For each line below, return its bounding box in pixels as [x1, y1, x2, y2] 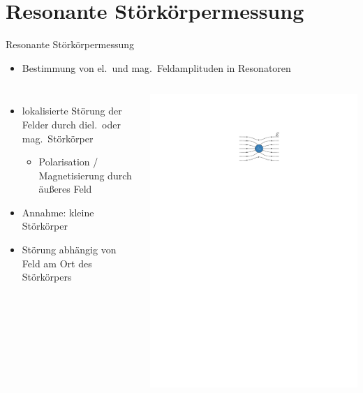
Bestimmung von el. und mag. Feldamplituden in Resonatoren [22, 60, 291, 75]
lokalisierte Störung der [22, 103, 122, 118]
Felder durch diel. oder [22, 117, 121, 131]
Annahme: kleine [22, 205, 94, 219]
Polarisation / [38, 154, 98, 169]
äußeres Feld [38, 181, 92, 196]
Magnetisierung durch [38, 168, 132, 182]
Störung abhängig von [22, 242, 117, 257]
